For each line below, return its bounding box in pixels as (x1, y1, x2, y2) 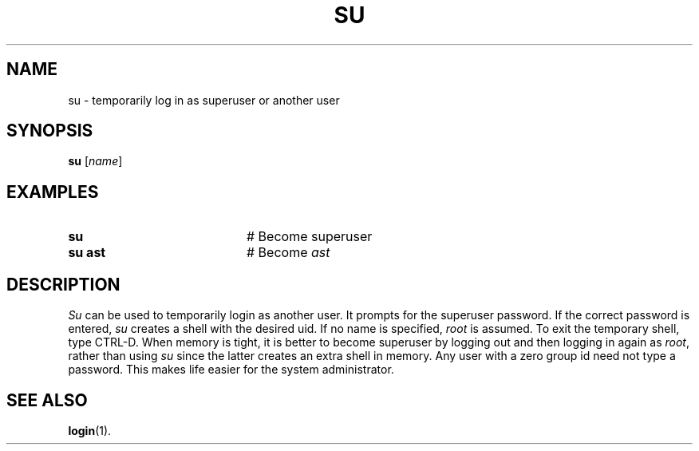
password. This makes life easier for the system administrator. (68, 362, 394, 377)
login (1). (68, 423, 112, 437)
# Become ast (246, 244, 330, 261)
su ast (68, 244, 106, 261)
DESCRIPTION (6, 274, 120, 295)
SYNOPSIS (6, 121, 93, 141)
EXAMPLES (6, 181, 99, 202)
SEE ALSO (6, 390, 88, 410)
